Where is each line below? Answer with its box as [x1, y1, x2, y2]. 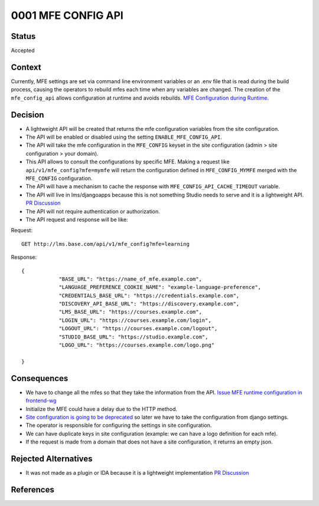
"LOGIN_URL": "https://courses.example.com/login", [58, 317, 212, 324]
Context [11, 62, 41, 72]
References [11, 484, 54, 495]
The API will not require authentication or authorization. [25, 208, 161, 215]
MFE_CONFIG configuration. [25, 175, 93, 182]
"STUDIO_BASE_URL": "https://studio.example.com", [58, 333, 209, 340]
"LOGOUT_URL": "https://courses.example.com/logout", [58, 325, 218, 332]
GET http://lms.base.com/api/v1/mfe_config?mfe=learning [21, 241, 190, 247]
